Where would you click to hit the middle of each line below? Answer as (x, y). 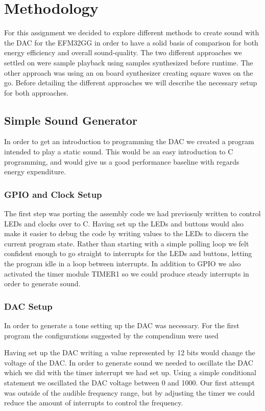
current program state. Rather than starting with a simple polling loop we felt (127, 243)
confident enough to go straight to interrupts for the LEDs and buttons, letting (128, 253)
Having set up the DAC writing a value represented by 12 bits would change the (130, 352)
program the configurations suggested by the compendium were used (111, 335)
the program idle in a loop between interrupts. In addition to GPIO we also (123, 264)
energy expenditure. (35, 172)
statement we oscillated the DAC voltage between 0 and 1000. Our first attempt (129, 383)
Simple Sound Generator (71, 120)
